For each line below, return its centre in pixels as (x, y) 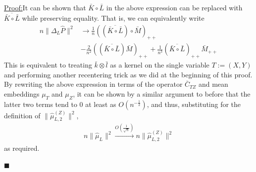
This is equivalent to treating (48, 65)
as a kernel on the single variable (160, 65)
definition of (22, 115)
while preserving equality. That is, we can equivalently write (113, 18)
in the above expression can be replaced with (174, 7)
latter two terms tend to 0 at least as (60, 104)
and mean (213, 84)
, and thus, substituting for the (194, 104)
